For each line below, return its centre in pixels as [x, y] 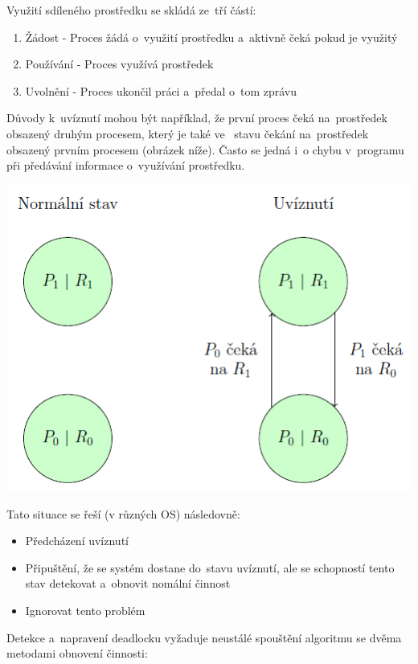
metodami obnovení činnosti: [77, 653]
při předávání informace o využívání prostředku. [126, 165]
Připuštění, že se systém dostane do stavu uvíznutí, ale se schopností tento [210, 567]
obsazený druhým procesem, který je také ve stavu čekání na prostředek [188, 133]
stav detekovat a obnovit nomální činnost [128, 583]
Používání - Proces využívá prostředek [119, 64]
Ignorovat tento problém [85, 610]
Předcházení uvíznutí [77, 541]
